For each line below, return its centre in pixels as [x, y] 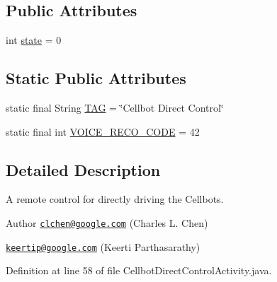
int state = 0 [34, 40]
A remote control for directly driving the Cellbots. [115, 199]
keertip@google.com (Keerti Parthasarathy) [103, 246]
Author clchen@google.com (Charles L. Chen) [107, 222]
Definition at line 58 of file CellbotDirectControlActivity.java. [139, 270]
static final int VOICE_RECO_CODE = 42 [103, 131]
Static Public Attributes [96, 78]
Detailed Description [83, 169]
